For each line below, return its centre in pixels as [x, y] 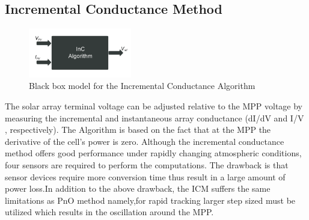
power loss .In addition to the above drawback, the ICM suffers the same [138, 188]
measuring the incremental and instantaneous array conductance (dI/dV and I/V [154, 118]
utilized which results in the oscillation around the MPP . [109, 212]
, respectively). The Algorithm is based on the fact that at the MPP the [138, 130]
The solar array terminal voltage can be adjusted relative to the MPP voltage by [154, 106]
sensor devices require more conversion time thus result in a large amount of [145, 176]
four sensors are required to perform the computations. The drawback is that [147, 165]
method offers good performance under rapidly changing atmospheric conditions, [153, 153]
